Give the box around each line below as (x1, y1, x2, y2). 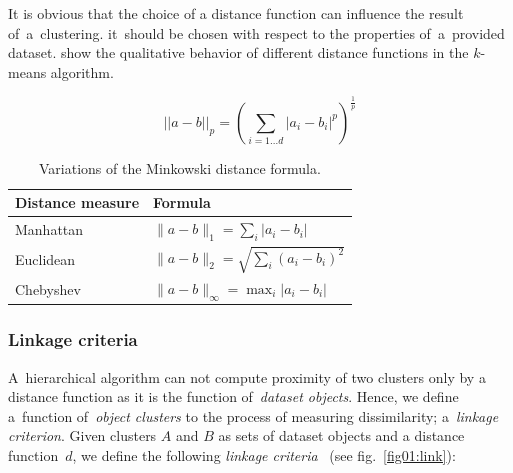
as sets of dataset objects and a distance (218, 425, 465, 446)
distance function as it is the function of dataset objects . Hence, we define (8, 386, 459, 407)
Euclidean (15, 249, 76, 270)
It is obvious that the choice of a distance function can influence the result (8, 3, 464, 23)
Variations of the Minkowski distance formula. (38, 157, 321, 178)
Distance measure (15, 192, 140, 213)
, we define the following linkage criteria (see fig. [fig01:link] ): (72, 444, 456, 465)
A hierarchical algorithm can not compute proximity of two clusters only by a (8, 366, 486, 387)
